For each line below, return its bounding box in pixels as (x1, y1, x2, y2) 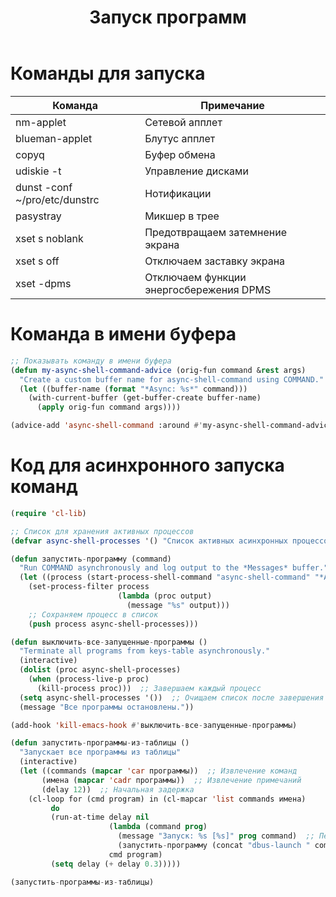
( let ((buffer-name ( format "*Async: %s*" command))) (19, 384, 248, 394)
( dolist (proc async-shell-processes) (19, 665, 182, 675)
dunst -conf (15, 180, 73, 194)
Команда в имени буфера (10, 323, 237, 346)
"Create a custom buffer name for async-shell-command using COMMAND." (19, 374, 325, 385)
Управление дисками (144, 164, 249, 178)
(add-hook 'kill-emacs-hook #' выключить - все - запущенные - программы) (10, 720, 298, 730)
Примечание (200, 98, 265, 112)
